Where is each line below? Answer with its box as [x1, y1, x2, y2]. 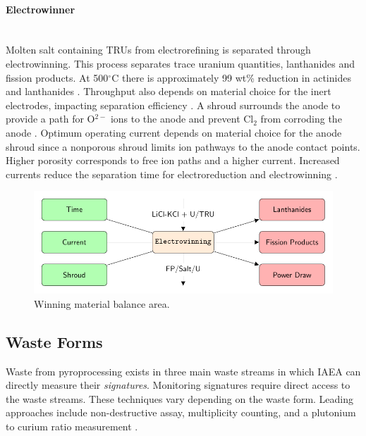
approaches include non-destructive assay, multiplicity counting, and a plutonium [6, 405, 356, 420]
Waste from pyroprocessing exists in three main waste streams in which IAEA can [6, 363, 361, 378]
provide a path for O [6, 111, 95, 126]
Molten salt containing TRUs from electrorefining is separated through [6, 42, 311, 57]
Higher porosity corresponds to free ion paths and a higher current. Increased [6, 153, 340, 168]
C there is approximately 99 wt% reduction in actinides [111, 70, 351, 85]
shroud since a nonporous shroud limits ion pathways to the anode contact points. [6, 139, 360, 154]
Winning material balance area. [34, 296, 170, 311]
